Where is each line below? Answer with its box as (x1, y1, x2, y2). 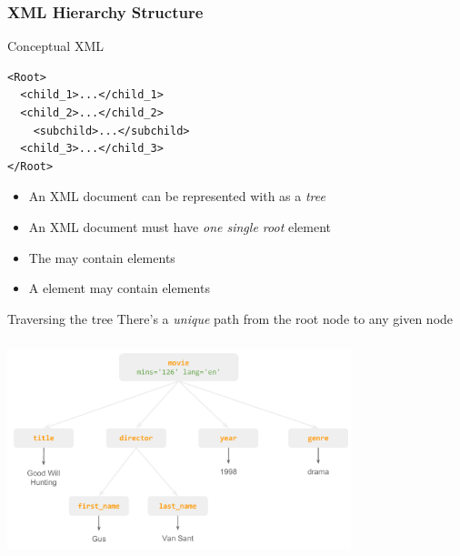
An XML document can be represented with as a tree (28, 187, 325, 206)
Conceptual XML (7, 36, 104, 56)
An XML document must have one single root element (28, 217, 331, 236)
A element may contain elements (28, 278, 210, 298)
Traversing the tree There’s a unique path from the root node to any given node (7, 308, 454, 328)
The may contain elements (28, 248, 175, 267)
